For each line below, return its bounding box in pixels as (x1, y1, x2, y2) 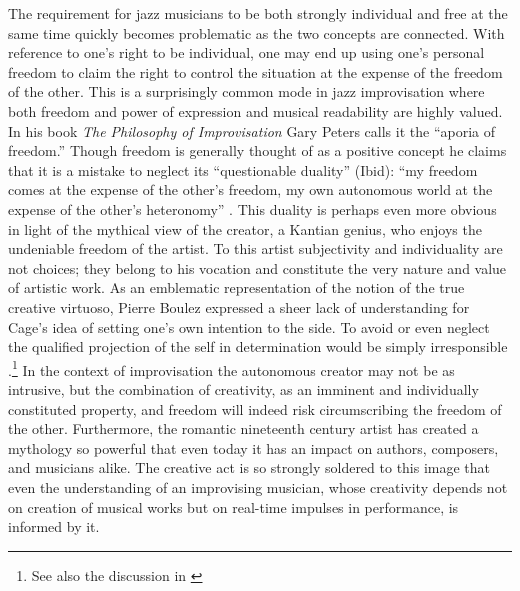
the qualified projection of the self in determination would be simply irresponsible (8, 336, 508, 357)
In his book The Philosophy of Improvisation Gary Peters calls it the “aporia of (8, 120, 495, 141)
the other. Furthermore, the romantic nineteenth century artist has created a (8, 418, 479, 439)
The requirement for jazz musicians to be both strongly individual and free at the (8, 3, 508, 23)
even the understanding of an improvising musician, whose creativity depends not (8, 476, 508, 497)
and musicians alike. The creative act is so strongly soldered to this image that (8, 457, 491, 478)
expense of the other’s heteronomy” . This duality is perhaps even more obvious (8, 198, 497, 219)
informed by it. (8, 516, 100, 537)
